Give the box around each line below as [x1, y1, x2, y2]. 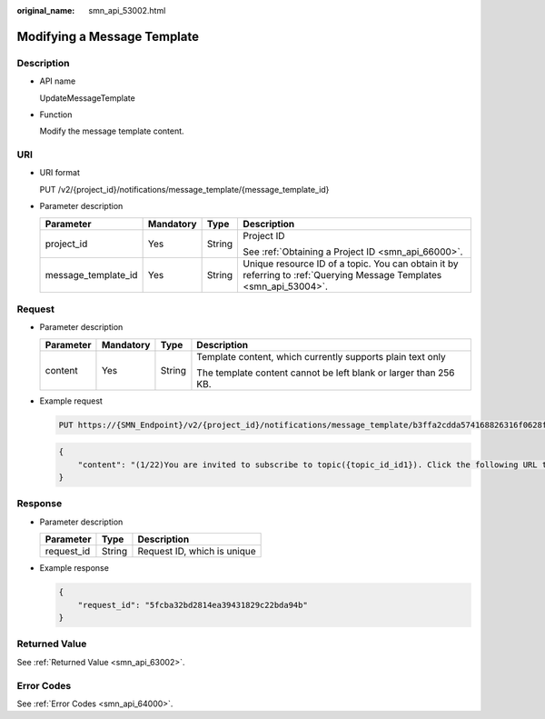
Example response [39, 563, 109, 574]
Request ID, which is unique [137, 545, 256, 558]
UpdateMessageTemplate [39, 92, 135, 104]
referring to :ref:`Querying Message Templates [243, 268, 442, 281]
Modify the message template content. [39, 125, 185, 136]
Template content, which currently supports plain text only [196, 350, 447, 363]
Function [39, 109, 73, 120]
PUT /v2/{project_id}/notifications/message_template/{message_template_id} [39, 184, 330, 195]
